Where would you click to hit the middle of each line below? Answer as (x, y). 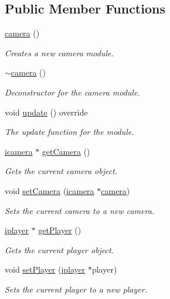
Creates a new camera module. (59, 52)
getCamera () (66, 151)
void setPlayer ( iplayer (45, 269)
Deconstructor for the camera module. (72, 92)
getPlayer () (60, 230)
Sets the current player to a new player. (76, 289)
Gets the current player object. (59, 249)
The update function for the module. (69, 132)
